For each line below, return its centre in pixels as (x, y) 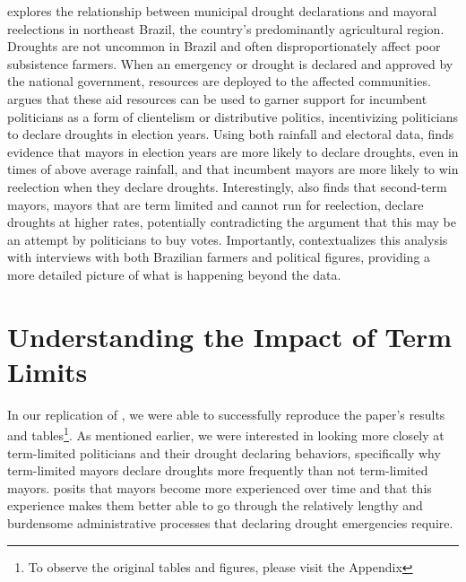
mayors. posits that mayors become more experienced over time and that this (220, 487)
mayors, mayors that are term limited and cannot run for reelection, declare (216, 204)
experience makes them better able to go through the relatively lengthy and (215, 505)
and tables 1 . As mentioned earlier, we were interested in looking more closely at (226, 434)
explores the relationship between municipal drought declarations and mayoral (222, 11)
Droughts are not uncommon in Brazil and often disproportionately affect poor (224, 46)
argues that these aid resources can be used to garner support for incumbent (217, 98)
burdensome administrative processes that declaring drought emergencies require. (230, 523)
